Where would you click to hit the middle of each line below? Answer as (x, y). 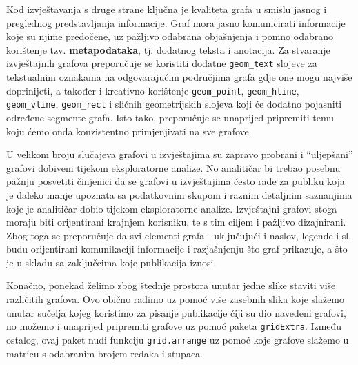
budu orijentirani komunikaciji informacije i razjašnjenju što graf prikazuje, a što (177, 249)
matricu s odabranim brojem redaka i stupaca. (105, 353)
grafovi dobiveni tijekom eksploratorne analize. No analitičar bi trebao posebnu (173, 167)
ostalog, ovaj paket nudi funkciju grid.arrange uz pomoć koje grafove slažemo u (178, 339)
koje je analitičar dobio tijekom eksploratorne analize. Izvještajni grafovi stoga (172, 208)
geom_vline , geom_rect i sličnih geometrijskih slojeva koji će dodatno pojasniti (174, 104)
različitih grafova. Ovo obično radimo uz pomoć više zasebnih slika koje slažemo (176, 299)
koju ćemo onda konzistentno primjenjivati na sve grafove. (129, 131)
